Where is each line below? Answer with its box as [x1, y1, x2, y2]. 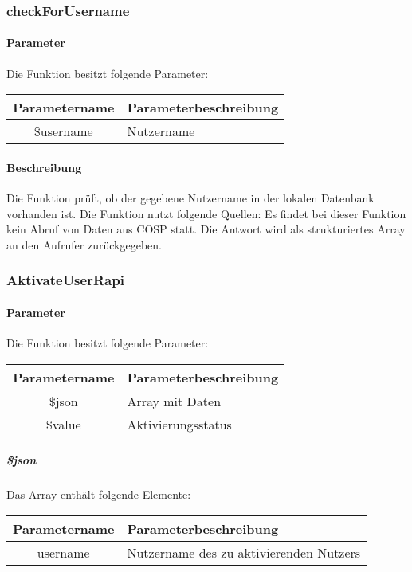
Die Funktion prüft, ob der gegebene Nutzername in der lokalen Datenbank [6, 190, 375, 206]
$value [45, 414, 81, 433]
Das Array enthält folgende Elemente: [6, 486, 191, 503]
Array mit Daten [127, 391, 222, 410]
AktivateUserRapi [6, 270, 124, 290]
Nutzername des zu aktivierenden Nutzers [127, 543, 361, 562]
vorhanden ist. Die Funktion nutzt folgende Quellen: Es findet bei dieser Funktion [6, 205, 406, 221]
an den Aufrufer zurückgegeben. [6, 236, 162, 253]
